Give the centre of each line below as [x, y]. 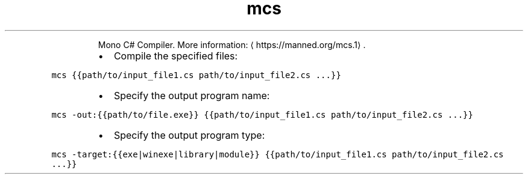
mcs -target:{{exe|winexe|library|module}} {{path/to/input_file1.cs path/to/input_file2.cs [278, 154]
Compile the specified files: [176, 56]
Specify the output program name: [192, 95]
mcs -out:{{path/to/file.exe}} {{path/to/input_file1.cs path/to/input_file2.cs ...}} [262, 114]
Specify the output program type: [189, 135]
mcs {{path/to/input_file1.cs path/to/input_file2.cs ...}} [196, 75]
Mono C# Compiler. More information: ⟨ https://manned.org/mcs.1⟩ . [232, 44]
